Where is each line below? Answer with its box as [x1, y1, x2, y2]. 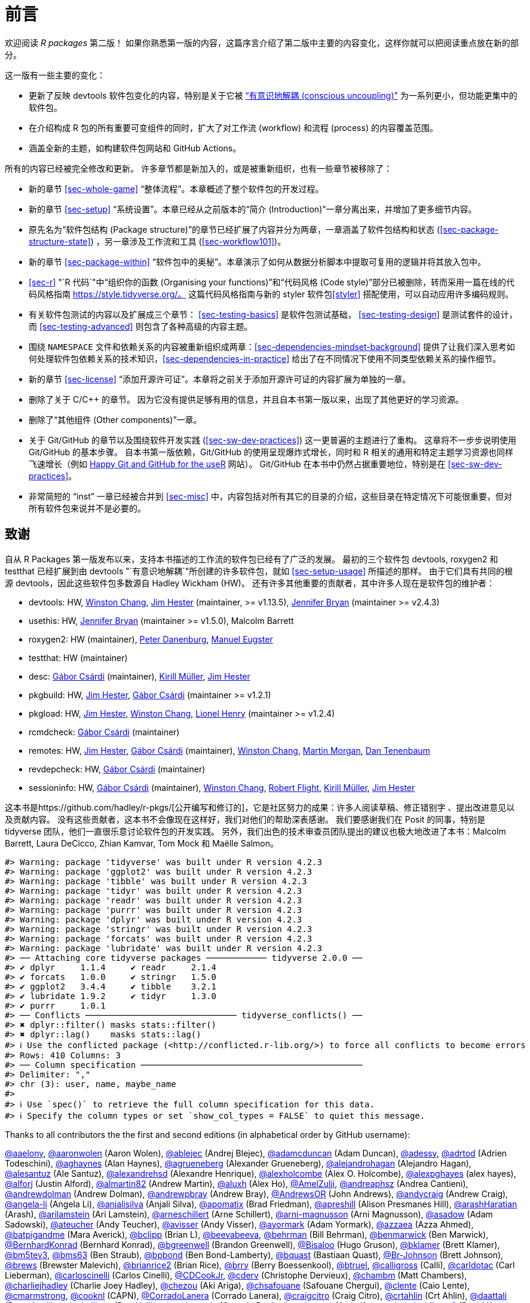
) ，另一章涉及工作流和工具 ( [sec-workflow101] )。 [90, 236, 286, 246]
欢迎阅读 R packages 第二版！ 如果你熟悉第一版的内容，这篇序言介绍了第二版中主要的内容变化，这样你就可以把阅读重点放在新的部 [5, 37, 519, 48]
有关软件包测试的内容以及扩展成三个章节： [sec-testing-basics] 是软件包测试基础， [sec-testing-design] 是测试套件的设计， [29, 309, 517, 319]
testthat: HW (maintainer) [29, 652, 128, 663]
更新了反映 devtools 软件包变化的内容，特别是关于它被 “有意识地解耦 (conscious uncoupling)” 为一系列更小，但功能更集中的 [29, 90, 517, 101]
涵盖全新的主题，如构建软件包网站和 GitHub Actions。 [29, 142, 241, 153]
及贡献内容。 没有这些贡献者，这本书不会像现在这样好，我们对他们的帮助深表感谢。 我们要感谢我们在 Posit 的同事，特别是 [5, 814, 486, 824]
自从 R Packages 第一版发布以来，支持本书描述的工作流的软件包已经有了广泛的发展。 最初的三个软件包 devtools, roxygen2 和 [5, 553, 498, 564]
